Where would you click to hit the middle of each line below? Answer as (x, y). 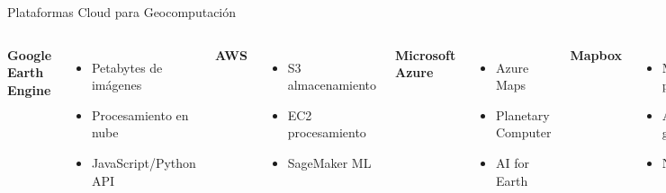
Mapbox (596, 54)
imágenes (117, 85)
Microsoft (426, 54)
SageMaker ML (329, 162)
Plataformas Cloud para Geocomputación (122, 12)
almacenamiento (332, 85)
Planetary (522, 114)
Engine (29, 89)
